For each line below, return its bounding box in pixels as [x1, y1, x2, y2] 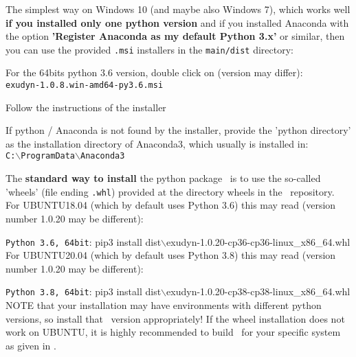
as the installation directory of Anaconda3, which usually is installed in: [5, 136, 309, 150]
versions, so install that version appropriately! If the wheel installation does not [5, 311, 345, 325]
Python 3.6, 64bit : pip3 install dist [5, 234, 162, 249]
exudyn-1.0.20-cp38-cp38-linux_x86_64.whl [166, 284, 351, 299]
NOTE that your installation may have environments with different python [5, 298, 322, 312]
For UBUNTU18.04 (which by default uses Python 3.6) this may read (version [5, 198, 336, 212]
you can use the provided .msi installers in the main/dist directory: [5, 42, 293, 56]
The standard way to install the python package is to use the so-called [5, 171, 321, 185]
